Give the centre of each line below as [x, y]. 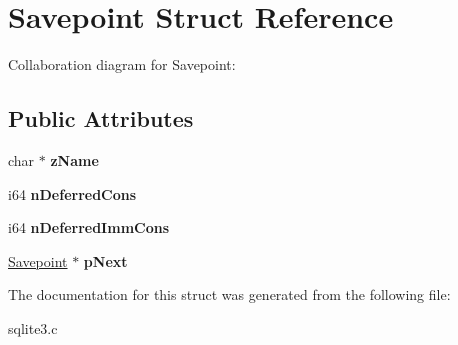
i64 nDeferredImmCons [89, 227]
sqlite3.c [33, 327]
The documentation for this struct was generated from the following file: [229, 294]
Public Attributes [101, 118]
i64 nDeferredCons [72, 193]
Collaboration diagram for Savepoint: [122, 64]
